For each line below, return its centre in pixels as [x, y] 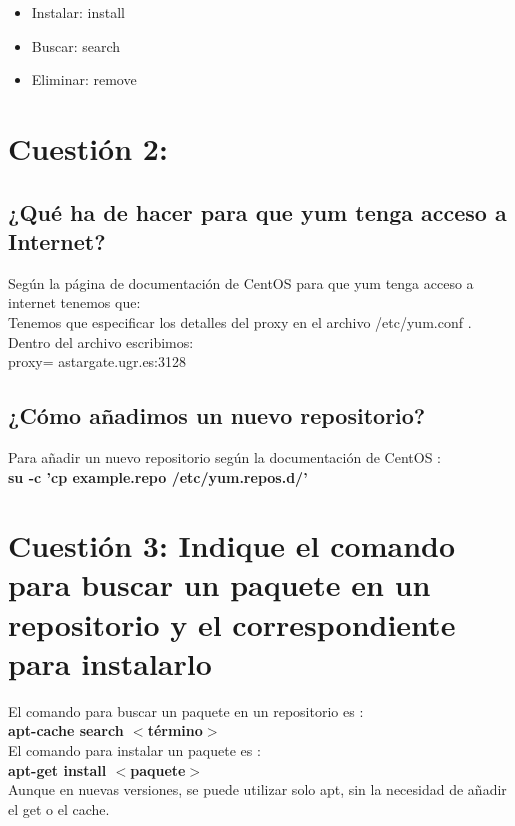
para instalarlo [110, 662]
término [175, 730]
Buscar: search [76, 45]
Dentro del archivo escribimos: [101, 341]
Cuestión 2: [88, 147]
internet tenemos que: [74, 302]
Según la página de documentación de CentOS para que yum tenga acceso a [241, 282]
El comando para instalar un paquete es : [134, 749]
